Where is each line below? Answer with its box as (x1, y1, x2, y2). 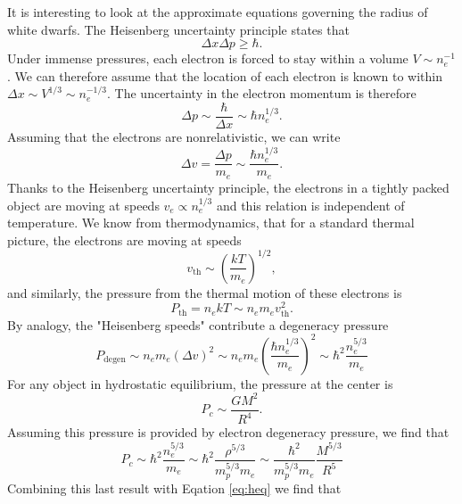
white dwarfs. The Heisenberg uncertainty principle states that (7, 20, 350, 38)
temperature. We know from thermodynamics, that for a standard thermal (7, 213, 415, 232)
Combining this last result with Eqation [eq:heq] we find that (7, 478, 342, 497)
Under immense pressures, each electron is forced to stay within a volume (7, 49, 408, 68)
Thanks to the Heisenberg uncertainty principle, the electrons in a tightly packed (7, 178, 450, 196)
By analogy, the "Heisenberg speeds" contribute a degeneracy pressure (7, 315, 389, 334)
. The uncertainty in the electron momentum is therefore (107, 84, 417, 103)
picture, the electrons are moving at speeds (7, 230, 242, 249)
